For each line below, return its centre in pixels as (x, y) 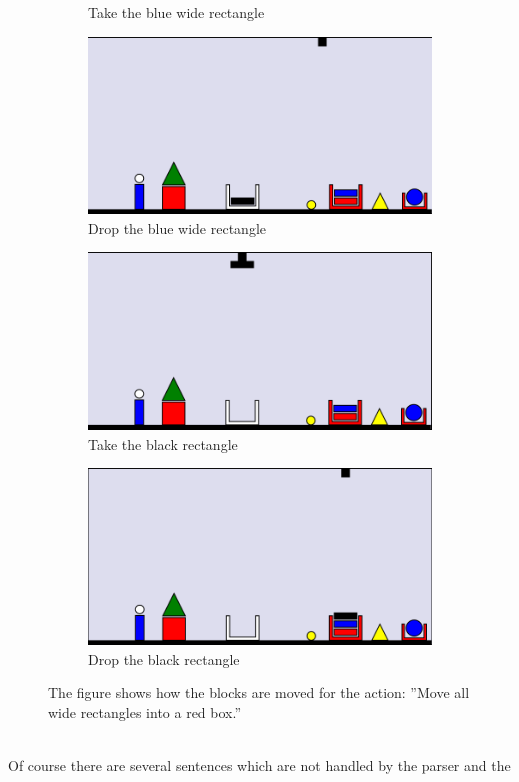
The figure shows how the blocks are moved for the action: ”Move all (259, 692)
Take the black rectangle (163, 443)
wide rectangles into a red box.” (145, 712)
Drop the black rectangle (164, 658)
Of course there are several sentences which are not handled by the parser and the (259, 765)
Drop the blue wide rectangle (177, 227)
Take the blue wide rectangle (176, 12)
